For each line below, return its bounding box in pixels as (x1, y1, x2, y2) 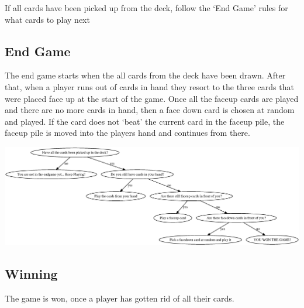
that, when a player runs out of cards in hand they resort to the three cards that (5, 80, 294, 93)
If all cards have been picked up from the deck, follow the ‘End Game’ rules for (5, 2, 288, 13)
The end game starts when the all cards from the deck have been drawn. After (5, 69, 286, 81)
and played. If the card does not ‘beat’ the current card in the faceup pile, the (5, 115, 285, 127)
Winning (5, 264, 58, 282)
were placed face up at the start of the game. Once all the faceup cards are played (5, 92, 299, 104)
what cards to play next (5, 13, 90, 25)
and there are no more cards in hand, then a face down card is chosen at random (5, 104, 295, 116)
